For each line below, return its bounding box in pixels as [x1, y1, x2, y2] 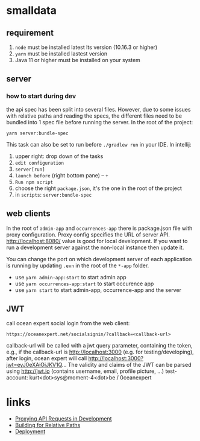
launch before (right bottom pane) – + [14, 171, 108, 179]
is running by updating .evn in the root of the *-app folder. [6, 262, 149, 269]
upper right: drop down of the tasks [14, 152, 104, 160]
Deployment [14, 428, 46, 435]
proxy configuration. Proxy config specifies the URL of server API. [6, 230, 170, 238]
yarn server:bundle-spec [6, 130, 69, 136]
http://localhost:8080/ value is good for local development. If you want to [6, 237, 188, 244]
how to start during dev [6, 92, 77, 100]
